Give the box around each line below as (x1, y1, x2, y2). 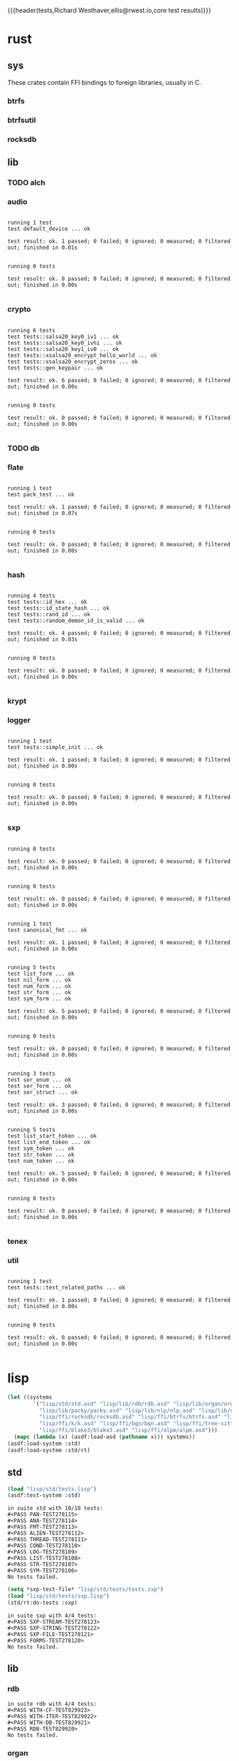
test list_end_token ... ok (7, 1138, 91, 1145)
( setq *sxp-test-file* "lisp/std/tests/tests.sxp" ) (7, 1586, 164, 1593)
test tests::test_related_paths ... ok (7, 1284, 126, 1291)
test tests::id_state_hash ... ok (7, 605, 110, 612)
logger (7, 715, 31, 725)
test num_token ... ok (7, 1157, 75, 1165)
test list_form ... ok (7, 970, 75, 977)
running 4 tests (7, 592, 55, 600)
